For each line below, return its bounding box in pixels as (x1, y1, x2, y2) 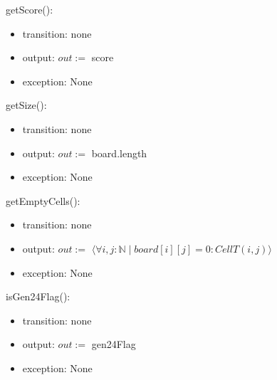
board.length (91, 145, 147, 160)
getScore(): (6, 2, 53, 16)
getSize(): (6, 97, 47, 112)
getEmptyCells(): (6, 193, 80, 208)
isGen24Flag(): (6, 289, 70, 304)
